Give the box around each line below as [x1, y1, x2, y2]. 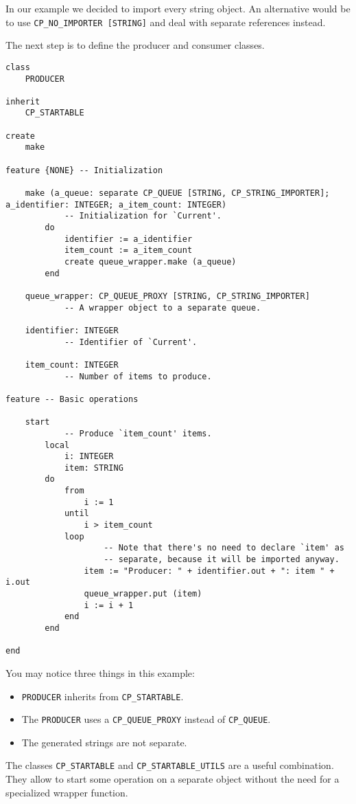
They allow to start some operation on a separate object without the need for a [5, 772, 340, 786]
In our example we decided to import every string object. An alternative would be [5, 1, 351, 15]
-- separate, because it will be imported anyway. [104, 555, 340, 565]
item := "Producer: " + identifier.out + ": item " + [84, 566, 335, 576]
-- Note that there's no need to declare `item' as [104, 543, 344, 553]
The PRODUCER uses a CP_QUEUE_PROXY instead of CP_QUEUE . [21, 712, 271, 726]
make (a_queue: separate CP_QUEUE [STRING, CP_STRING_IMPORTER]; [25, 188, 330, 199]
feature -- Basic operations [5, 394, 139, 404]
